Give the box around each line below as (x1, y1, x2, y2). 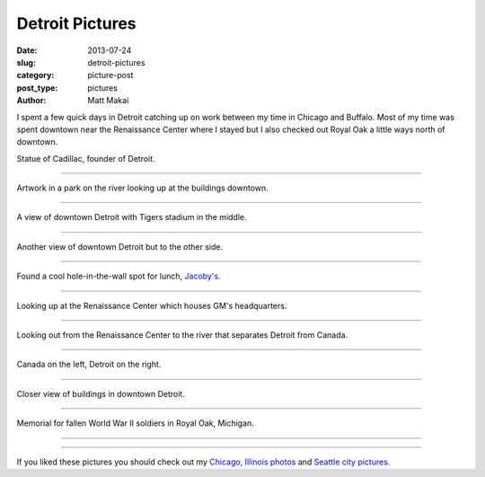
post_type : (16, 82, 58, 93)
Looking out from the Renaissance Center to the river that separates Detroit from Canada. (16, 330, 348, 340)
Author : (16, 95, 47, 106)
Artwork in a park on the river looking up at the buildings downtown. (16, 182, 269, 193)
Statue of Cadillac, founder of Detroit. (16, 153, 156, 163)
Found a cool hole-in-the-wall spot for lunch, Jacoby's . (16, 270, 221, 282)
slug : (16, 57, 36, 67)
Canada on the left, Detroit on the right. (16, 359, 162, 370)
